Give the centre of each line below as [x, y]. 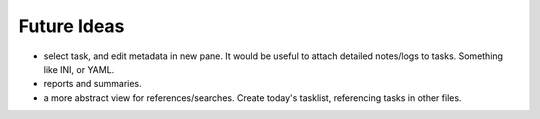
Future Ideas [71, 26]
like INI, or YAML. [79, 69]
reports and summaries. [92, 84]
